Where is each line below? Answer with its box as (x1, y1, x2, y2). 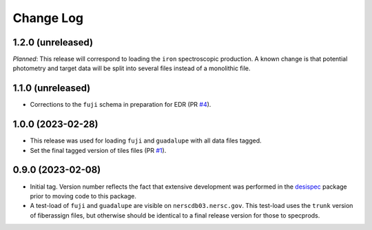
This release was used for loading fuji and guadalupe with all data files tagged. (30, 136, 262, 145)
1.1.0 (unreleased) (12, 83, 91, 94)
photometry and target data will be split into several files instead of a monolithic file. (12, 64, 251, 72)
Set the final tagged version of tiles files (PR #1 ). (30, 146, 167, 154)
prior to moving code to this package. (30, 191, 137, 200)
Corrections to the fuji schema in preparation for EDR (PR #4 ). (30, 101, 211, 109)
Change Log (12, 10, 84, 25)
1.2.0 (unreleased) (12, 36, 93, 48)
